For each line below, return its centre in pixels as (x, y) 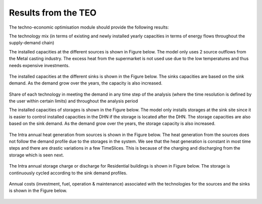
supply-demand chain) (32, 43)
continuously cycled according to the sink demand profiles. (68, 173)
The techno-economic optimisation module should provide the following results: (89, 27)
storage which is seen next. (36, 155)
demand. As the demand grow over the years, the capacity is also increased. (86, 83)
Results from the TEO (53, 13)
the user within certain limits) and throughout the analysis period (74, 101)
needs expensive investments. (39, 65)
